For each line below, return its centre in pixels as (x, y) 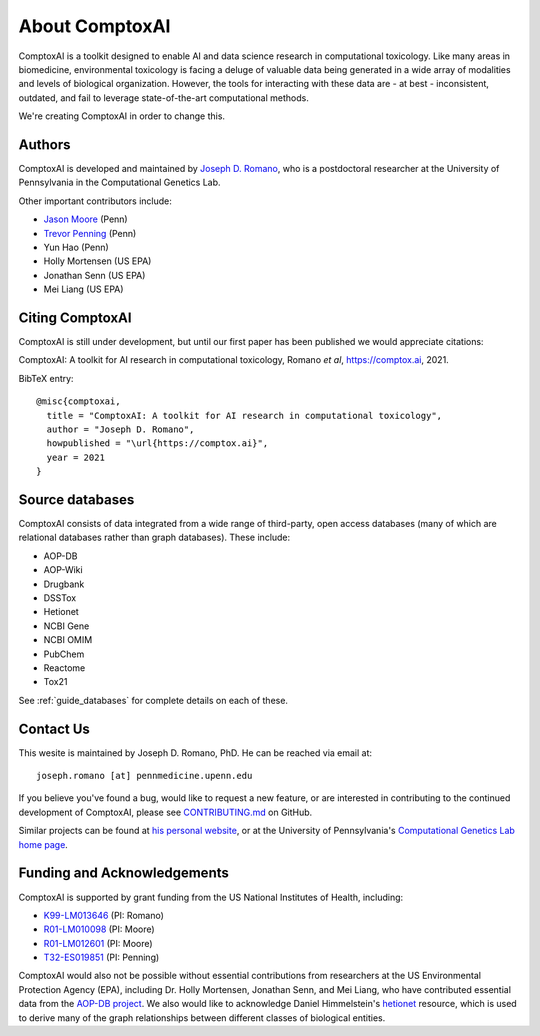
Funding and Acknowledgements (123, 873)
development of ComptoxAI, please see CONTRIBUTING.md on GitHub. (165, 812)
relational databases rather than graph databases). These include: (154, 537)
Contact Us (54, 728)
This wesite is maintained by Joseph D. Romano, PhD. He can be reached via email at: (195, 752)
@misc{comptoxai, (78, 401)
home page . (43, 844)
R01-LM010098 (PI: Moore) (99, 929)
